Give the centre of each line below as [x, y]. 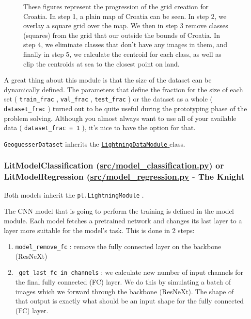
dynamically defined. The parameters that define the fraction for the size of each [124, 89]
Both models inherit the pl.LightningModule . [74, 194]
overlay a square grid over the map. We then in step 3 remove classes [126, 25]
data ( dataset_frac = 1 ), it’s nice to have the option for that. [100, 127]
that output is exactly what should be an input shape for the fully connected [130, 301]
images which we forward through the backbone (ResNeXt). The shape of [125, 291]
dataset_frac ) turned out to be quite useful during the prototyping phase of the [125, 108]
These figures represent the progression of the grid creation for [116, 6]
